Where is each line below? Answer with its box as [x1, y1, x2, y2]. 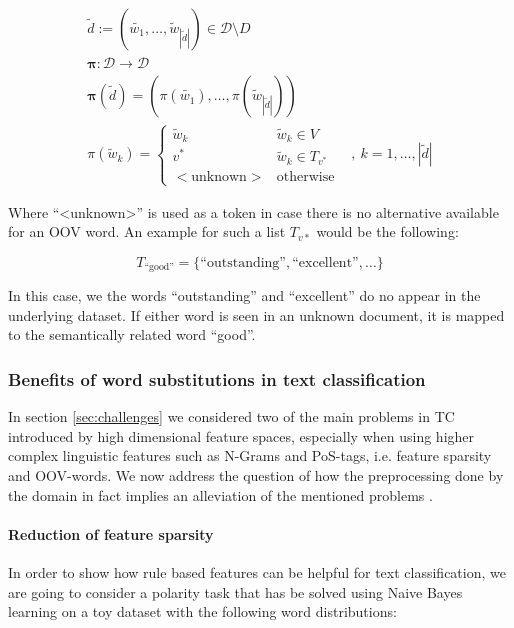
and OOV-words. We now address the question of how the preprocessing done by [8, 464, 504, 485]
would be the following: [316, 221, 459, 242]
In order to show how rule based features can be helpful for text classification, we [8, 561, 506, 582]
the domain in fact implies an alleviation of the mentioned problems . [8, 484, 433, 505]
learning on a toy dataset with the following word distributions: [8, 601, 397, 622]
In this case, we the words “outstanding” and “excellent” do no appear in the [8, 285, 481, 306]
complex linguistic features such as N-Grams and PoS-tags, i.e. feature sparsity [8, 445, 492, 466]
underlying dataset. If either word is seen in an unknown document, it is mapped [8, 304, 505, 325]
